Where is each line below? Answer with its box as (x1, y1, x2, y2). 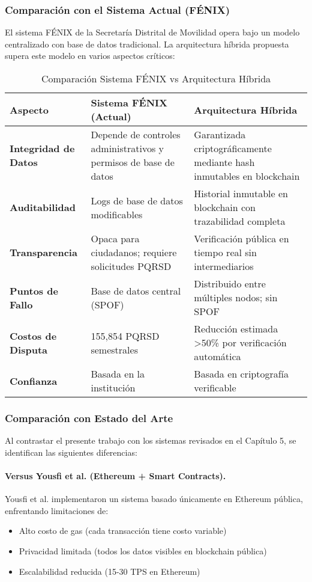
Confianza (10, 373, 58, 388)
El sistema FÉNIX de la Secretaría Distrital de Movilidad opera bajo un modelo (5, 26, 300, 38)
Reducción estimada (194, 322, 278, 335)
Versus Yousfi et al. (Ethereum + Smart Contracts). (5, 470, 226, 482)
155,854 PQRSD (91, 328, 160, 343)
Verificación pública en (194, 231, 289, 245)
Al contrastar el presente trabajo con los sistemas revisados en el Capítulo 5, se (5, 434, 296, 447)
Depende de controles (91, 127, 181, 141)
